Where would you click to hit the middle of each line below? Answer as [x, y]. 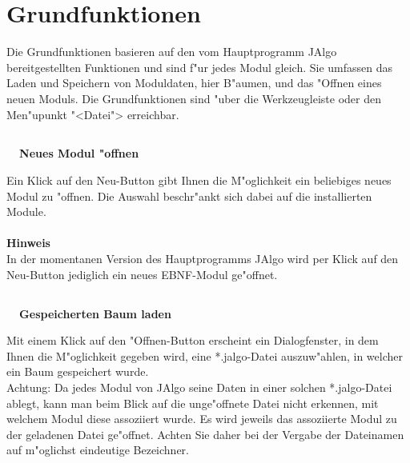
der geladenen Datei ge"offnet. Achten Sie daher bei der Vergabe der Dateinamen [205, 434]
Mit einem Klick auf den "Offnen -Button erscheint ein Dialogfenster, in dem [193, 340]
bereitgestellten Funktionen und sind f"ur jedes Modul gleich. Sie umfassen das [200, 67]
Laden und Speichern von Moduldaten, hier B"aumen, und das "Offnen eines [194, 83]
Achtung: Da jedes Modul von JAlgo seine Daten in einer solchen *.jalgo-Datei [199, 387]
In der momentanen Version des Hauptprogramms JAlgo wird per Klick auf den [203, 259]
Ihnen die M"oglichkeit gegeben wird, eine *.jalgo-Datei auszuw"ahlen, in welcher [205, 355]
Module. [26, 212]
